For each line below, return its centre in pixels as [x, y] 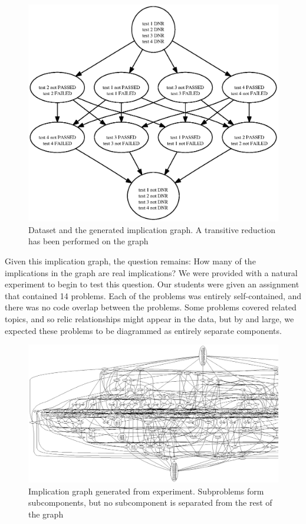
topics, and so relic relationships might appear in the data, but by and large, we [149, 319]
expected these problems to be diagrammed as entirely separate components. [143, 330]
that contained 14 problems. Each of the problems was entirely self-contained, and [153, 295]
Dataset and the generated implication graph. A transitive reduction [152, 229]
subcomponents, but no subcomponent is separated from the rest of [150, 502]
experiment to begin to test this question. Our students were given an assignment [152, 284]
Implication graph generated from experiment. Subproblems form [146, 491]
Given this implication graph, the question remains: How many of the [130, 261]
